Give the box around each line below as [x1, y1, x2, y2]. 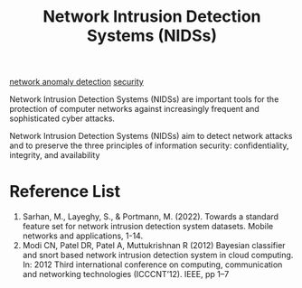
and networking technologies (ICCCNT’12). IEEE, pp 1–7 [22, 269, 230, 280]
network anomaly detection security [9, 77, 145, 88]
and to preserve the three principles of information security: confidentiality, [9, 140, 289, 151]
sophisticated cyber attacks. [9, 113, 116, 124]
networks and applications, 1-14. [22, 230, 143, 241]
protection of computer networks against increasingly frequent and [9, 104, 260, 115]
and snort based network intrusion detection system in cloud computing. [22, 250, 294, 261]
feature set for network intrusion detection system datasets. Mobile [22, 221, 274, 232]
